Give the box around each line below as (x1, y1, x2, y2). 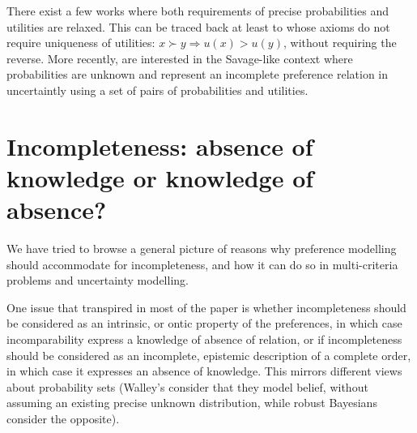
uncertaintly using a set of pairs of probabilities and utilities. (6, 81, 308, 98)
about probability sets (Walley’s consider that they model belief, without (6, 378, 368, 395)
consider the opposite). (6, 410, 120, 427)
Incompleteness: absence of (6, 129, 313, 162)
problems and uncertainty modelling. (6, 272, 189, 289)
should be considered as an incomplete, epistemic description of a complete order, (6, 346, 411, 363)
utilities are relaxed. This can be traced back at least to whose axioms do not (6, 18, 390, 35)
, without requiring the (283, 34, 397, 51)
